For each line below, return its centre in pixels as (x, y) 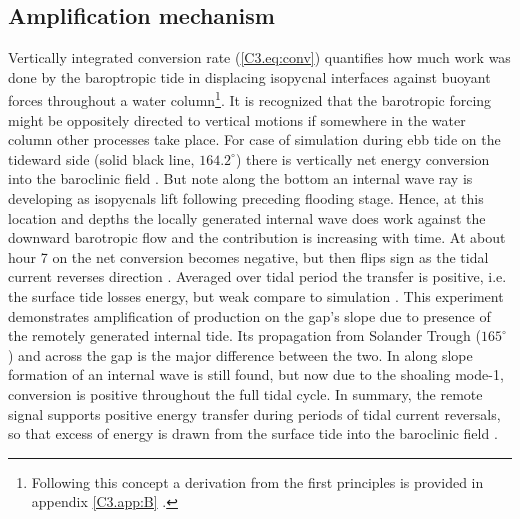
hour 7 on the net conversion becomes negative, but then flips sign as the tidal (248, 256)
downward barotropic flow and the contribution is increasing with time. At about (257, 237)
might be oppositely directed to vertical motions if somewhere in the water (237, 119)
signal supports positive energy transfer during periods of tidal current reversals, (254, 413)
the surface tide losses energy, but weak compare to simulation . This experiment (256, 295)
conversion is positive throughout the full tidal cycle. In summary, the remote (245, 393)
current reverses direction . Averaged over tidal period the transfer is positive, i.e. (257, 276)
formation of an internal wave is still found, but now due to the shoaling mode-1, (256, 374)
